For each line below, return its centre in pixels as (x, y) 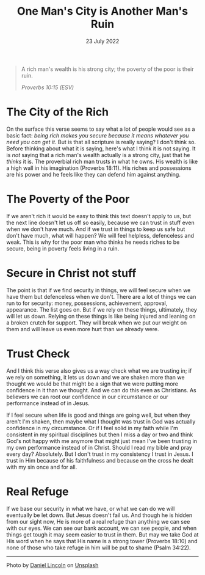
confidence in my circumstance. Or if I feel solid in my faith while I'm (92, 428)
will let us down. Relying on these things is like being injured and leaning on (101, 316)
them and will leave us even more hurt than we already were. (83, 329)
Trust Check (38, 353)
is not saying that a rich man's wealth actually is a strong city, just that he (98, 155)
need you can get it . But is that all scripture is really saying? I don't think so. (101, 142)
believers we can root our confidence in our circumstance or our (88, 397)
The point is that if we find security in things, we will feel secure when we (99, 290)
